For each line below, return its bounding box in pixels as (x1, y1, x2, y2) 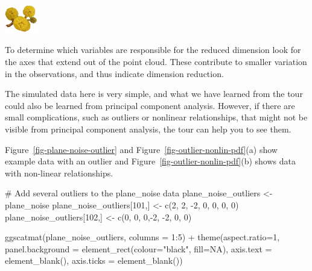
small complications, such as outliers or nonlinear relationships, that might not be (5, 111, 308, 123)
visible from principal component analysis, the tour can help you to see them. (5, 122, 291, 135)
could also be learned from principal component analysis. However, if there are (5, 99, 295, 111)
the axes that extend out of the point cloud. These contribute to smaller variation (5, 55, 307, 67)
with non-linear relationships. (5, 166, 113, 179)
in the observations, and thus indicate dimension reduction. (5, 67, 224, 79)
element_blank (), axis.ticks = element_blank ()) (5, 254, 183, 267)
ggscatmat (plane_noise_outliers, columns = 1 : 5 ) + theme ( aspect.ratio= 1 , (5, 231, 280, 243)
